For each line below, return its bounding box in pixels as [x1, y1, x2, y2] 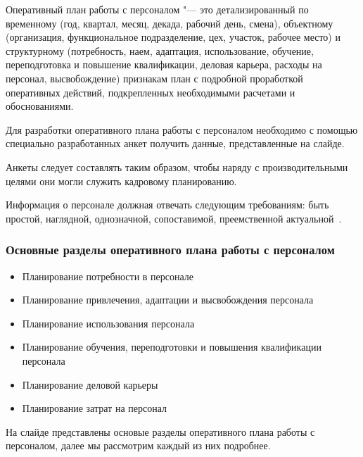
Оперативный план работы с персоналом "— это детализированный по [6, 2, 309, 16]
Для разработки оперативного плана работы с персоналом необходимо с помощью [6, 122, 358, 137]
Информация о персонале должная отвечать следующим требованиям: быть [6, 197, 329, 212]
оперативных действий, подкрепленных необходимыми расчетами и [6, 84, 295, 99]
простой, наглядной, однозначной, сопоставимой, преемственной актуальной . [6, 211, 342, 225]
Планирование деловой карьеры [22, 377, 158, 392]
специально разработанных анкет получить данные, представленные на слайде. [6, 136, 345, 151]
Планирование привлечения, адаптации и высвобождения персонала [22, 292, 314, 307]
